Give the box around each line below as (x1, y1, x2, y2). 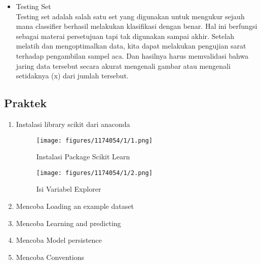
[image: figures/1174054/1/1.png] (36, 137, 153, 144)
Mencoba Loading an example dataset (16, 201, 134, 211)
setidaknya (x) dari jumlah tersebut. (16, 70, 129, 81)
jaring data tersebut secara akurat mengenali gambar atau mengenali (16, 60, 231, 71)
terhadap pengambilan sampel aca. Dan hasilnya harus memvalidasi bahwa (16, 50, 249, 61)
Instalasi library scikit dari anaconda (16, 118, 130, 129)
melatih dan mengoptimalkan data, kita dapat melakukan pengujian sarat (16, 40, 246, 51)
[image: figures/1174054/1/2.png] (36, 169, 153, 177)
